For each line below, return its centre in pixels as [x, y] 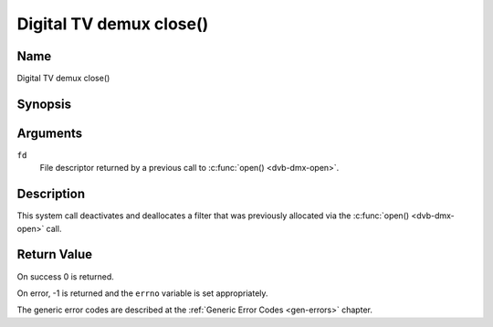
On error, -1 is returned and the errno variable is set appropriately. [142, 293]
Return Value [55, 254]
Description [51, 194]
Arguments [50, 133]
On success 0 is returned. [65, 276]
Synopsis [44, 104]
